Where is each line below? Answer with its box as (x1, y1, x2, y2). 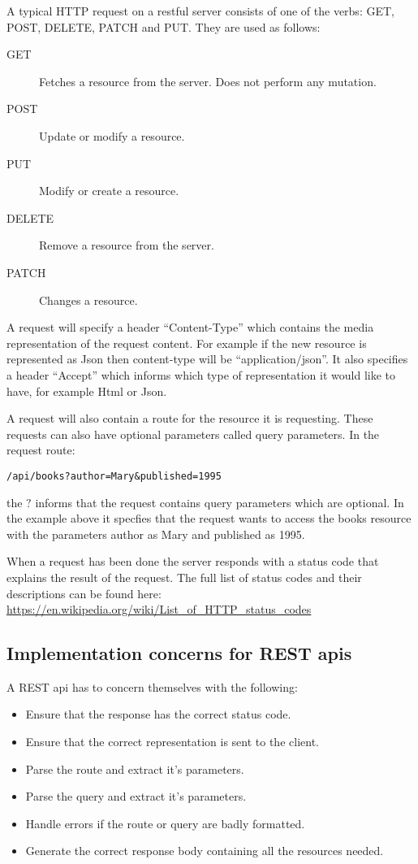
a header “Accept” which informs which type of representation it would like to (6, 366, 396, 383)
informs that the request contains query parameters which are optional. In (35, 493, 404, 510)
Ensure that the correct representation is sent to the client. (25, 733, 319, 750)
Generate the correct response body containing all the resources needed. (25, 842, 384, 859)
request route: (6, 441, 75, 458)
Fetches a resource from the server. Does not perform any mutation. (39, 72, 377, 89)
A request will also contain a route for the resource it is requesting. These (6, 410, 373, 427)
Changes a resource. (39, 291, 138, 308)
